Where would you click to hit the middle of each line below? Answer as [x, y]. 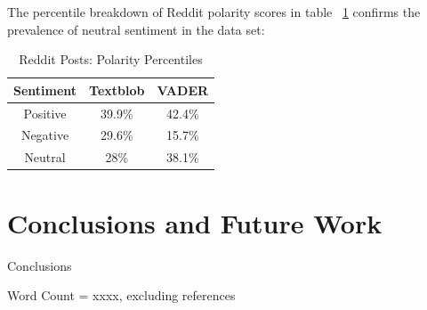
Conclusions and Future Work [195, 222]
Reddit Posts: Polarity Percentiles [111, 59]
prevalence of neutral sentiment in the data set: [136, 29]
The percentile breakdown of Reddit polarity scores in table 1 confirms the [214, 12]
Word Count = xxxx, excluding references [121, 295]
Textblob [117, 90]
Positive [45, 113]
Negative [45, 135]
